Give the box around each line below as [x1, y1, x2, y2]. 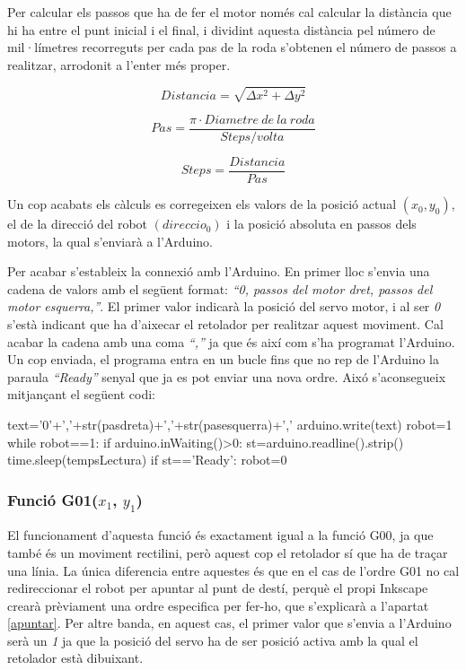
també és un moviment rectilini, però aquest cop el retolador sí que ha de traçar [7, 543, 448, 561]
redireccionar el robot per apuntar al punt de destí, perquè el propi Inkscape [7, 579, 428, 597]
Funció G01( [7, 488, 99, 510]
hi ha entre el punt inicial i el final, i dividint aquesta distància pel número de [7, 20, 435, 39]
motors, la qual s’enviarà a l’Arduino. [7, 231, 213, 250]
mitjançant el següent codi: [7, 385, 155, 404]
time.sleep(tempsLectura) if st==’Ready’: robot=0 [7, 450, 287, 469]
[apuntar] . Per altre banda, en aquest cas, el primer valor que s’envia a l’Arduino [7, 613, 452, 632]
